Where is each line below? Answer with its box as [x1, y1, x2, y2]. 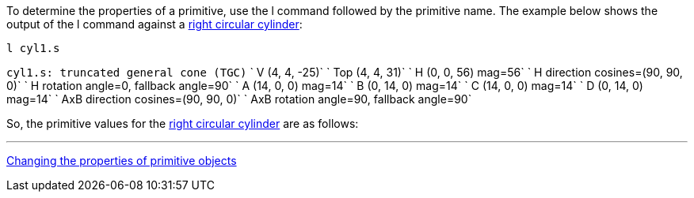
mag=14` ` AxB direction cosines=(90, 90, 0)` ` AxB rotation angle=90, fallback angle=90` [6, 92, 472, 106]
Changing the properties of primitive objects [6, 154, 237, 167]
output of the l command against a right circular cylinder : [6, 17, 303, 31]
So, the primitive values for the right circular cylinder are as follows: [6, 117, 359, 130]
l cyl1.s [6, 42, 60, 54]
